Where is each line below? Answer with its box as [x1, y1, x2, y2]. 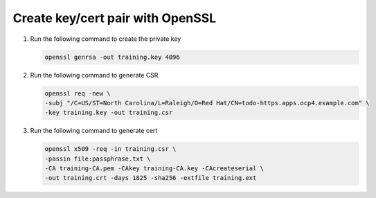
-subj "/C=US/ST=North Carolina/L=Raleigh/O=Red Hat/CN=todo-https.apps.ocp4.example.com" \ [44, 99, 370, 107]
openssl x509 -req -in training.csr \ [44, 145, 177, 153]
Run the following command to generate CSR [30, 71, 159, 79]
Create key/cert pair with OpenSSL [12, 10, 217, 26]
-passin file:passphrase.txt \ [44, 154, 152, 163]
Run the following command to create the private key [30, 35, 181, 43]
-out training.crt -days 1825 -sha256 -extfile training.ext [44, 174, 257, 182]
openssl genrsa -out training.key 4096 [44, 53, 180, 61]
